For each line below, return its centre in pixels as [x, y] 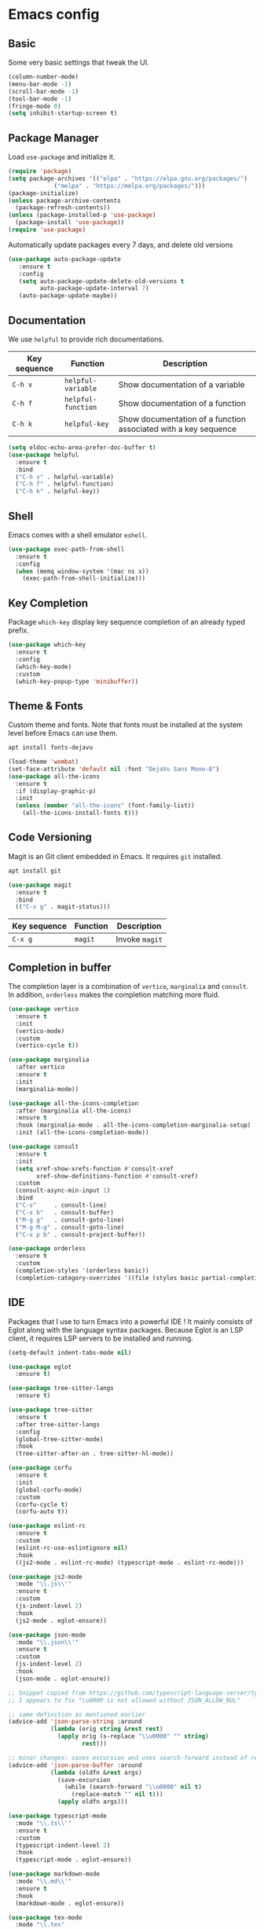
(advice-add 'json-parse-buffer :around [75, 1765]
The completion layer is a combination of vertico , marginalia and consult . [128, 987]
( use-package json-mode [47, 1635]
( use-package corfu [40, 1468]
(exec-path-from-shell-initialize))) [84, 579]
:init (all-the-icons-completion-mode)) [82, 1133]
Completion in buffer [60, 967]
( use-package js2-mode [45, 1577]
